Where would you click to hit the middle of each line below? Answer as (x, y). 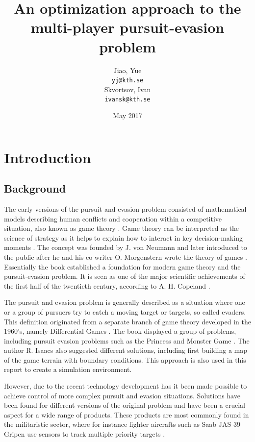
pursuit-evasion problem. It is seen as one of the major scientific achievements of (125, 276)
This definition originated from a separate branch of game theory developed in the (127, 321)
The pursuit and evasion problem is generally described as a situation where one (125, 302)
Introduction (48, 157)
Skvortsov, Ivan (127, 89)
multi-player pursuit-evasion (127, 27)
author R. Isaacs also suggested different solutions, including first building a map (126, 350)
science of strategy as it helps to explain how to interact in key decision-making (123, 237)
